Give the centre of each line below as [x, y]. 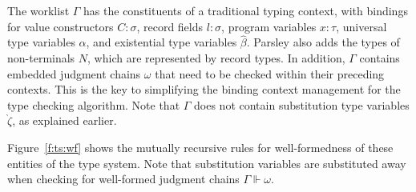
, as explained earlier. [65, 120]
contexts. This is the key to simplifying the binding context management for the [204, 89]
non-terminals [41, 58]
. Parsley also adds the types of [323, 42]
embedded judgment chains [74, 73]
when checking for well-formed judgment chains [123, 179]
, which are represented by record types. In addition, [216, 58]
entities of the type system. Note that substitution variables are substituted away [207, 163]
